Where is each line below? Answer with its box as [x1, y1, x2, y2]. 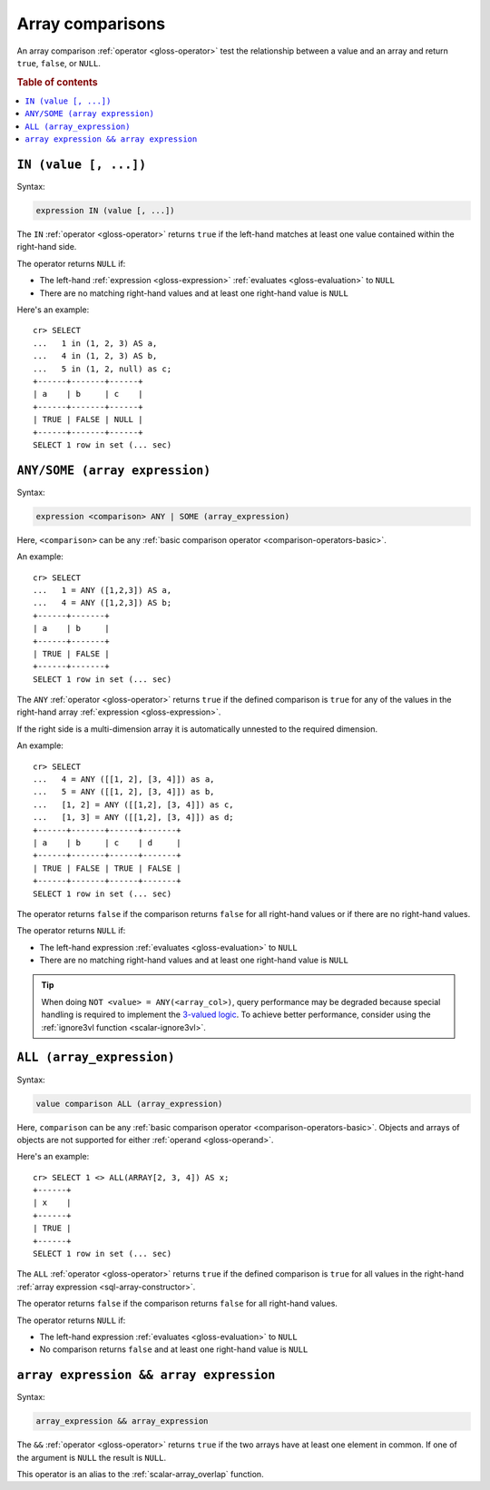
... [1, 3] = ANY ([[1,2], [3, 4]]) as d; [33, 813, 235, 823]
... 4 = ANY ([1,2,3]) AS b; [33, 597, 172, 608]
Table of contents [16, 75, 99, 88]
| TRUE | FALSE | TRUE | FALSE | [33, 863, 181, 873]
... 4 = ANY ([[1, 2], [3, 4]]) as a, [33, 775, 215, 784]
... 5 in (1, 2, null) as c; [33, 363, 172, 374]
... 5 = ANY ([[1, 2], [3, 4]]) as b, [33, 786, 215, 797]
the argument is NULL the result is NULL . [16, 1452, 167, 1463]
